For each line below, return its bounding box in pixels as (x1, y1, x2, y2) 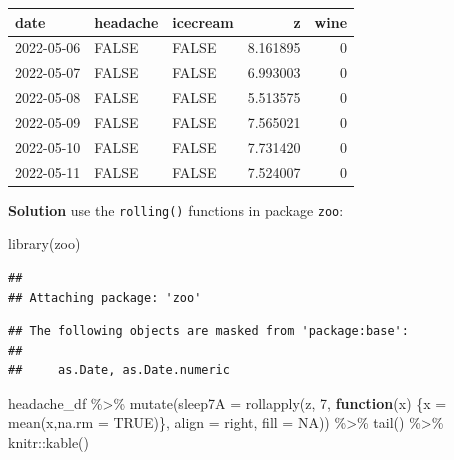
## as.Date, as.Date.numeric (8, 363, 230, 378)
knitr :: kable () (8, 432, 90, 453)
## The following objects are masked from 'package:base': (8, 324, 409, 339)
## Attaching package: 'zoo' (8, 290, 202, 305)
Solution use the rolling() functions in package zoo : (8, 199, 344, 220)
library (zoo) (8, 233, 81, 254)
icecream (172, 11, 234, 32)
